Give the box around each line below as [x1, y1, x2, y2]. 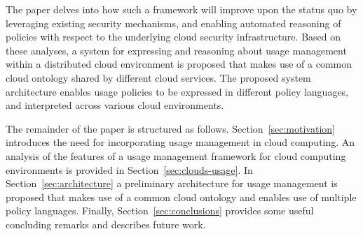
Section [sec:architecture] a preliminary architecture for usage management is [6, 176, 338, 191]
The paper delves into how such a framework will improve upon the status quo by [6, 2, 357, 16]
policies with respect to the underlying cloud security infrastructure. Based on [6, 29, 341, 44]
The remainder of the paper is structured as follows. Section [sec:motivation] [6, 121, 335, 135]
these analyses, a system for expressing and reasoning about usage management [6, 43, 347, 57]
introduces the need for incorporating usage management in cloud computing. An [6, 135, 355, 149]
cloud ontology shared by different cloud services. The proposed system [6, 70, 311, 84]
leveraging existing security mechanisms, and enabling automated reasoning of [6, 15, 341, 30]
